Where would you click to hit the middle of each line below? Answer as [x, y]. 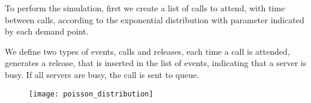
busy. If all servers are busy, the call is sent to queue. [102, 74]
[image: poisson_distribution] [91, 94]
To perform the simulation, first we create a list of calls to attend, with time [145, 8]
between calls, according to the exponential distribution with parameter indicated [155, 19]
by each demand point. [47, 31]
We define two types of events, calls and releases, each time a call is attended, [147, 51]
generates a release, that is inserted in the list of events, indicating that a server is [156, 63]
